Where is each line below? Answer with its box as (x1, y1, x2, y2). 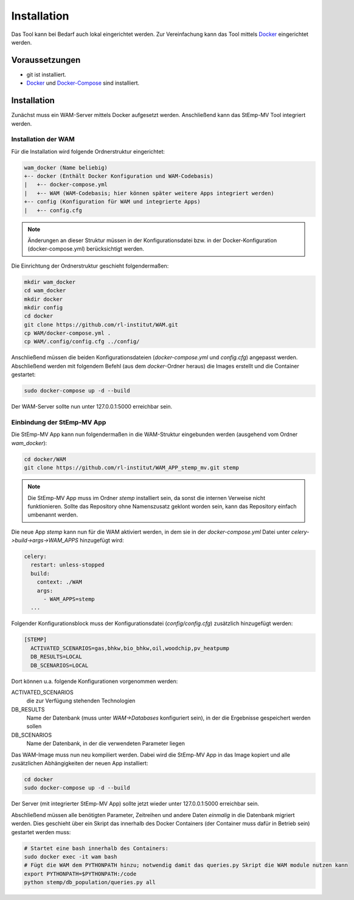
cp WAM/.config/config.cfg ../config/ (24, 338, 140, 345)
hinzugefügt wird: (79, 537, 124, 544)
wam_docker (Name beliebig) (24, 164, 108, 171)
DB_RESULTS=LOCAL (30, 653, 82, 660)
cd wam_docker (24, 287, 66, 294)
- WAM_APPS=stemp (43, 596, 95, 602)
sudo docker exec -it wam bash (24, 853, 118, 860)
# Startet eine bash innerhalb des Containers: (24, 845, 168, 852)
